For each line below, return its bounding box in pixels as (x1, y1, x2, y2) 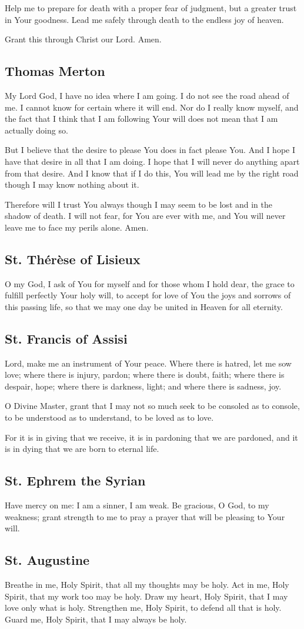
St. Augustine (5, 551, 90, 569)
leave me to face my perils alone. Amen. (5, 221, 149, 233)
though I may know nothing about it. (5, 178, 139, 191)
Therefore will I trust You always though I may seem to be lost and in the (5, 198, 272, 210)
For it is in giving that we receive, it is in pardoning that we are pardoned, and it (5, 431, 298, 443)
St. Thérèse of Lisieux (5, 249, 141, 268)
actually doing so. (5, 124, 68, 136)
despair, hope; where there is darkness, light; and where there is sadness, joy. (5, 380, 282, 392)
